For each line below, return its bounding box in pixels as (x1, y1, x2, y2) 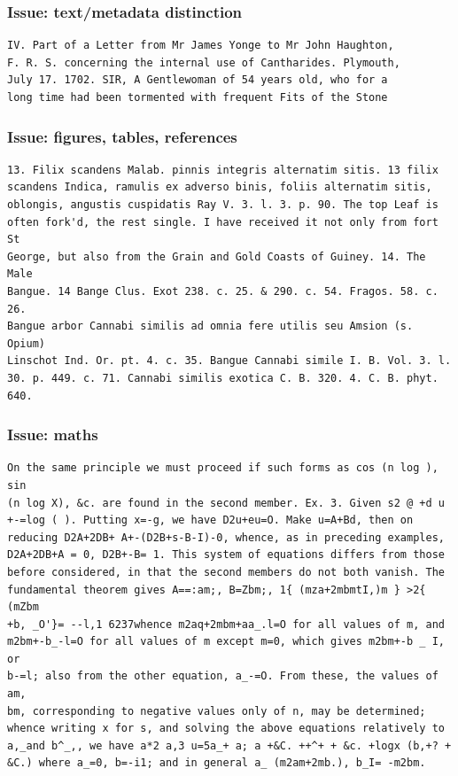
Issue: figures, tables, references (7, 125, 237, 147)
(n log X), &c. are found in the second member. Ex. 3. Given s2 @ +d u (7, 496, 445, 509)
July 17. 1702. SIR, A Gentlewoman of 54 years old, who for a (7, 74, 388, 87)
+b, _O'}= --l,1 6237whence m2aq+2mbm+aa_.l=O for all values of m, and (7, 617, 445, 631)
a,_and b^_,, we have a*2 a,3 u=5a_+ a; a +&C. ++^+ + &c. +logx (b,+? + (7, 739, 452, 752)
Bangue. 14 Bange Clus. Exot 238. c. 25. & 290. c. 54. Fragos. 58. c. (7, 284, 439, 298)
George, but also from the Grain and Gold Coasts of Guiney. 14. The (7, 250, 426, 263)
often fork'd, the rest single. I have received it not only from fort (7, 215, 439, 229)
